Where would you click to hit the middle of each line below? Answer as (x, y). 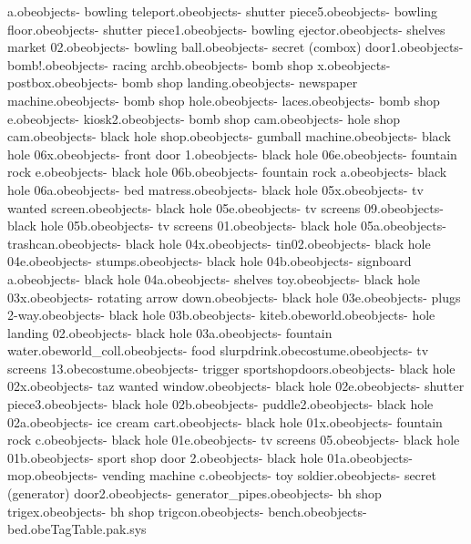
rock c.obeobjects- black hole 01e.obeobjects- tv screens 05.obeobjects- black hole (234, 440)
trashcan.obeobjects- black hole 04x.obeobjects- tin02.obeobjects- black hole (219, 243)
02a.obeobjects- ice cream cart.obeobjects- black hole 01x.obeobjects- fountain (225, 421)
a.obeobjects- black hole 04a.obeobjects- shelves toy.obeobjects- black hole (214, 278)
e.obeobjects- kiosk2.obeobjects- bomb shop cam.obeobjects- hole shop (204, 118)
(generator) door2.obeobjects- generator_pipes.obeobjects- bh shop (195, 493)
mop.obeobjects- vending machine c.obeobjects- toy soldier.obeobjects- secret (222, 475)
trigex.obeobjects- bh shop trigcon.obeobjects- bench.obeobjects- (187, 511)
